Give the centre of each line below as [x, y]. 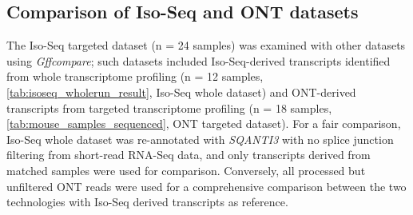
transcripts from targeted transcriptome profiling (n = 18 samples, [169, 107]
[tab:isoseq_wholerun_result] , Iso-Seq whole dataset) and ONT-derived [181, 92]
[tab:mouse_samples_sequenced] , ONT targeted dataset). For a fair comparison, [204, 123]
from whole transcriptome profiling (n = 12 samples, [135, 76]
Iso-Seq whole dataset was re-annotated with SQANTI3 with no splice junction [200, 139]
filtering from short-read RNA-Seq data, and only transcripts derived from [189, 155]
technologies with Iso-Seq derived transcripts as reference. [147, 202]
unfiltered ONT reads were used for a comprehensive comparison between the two [206, 186]
